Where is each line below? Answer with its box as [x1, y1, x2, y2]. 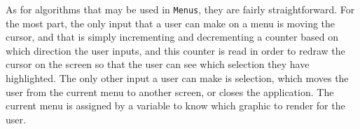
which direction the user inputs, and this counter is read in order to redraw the [6, 43, 345, 57]
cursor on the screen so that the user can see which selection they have [6, 57, 310, 72]
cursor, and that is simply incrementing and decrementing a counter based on [6, 29, 338, 44]
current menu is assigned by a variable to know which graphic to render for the [6, 98, 345, 113]
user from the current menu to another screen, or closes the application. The [6, 84, 334, 99]
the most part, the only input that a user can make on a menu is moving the [6, 15, 335, 30]
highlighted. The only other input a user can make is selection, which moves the [6, 71, 349, 86]
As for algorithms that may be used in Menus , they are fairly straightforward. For [6, 2, 355, 16]
